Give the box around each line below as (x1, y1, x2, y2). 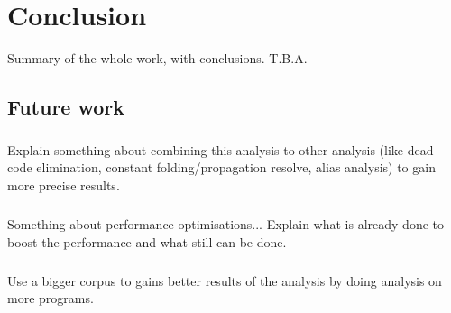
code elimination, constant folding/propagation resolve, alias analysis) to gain (7, 158, 436, 177)
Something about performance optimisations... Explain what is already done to (7, 215, 444, 234)
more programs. (7, 289, 94, 308)
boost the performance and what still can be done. (7, 232, 287, 251)
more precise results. (7, 176, 120, 195)
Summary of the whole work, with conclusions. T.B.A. (7, 49, 308, 68)
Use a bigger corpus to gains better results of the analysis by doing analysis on (7, 271, 442, 290)
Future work (7, 93, 125, 121)
